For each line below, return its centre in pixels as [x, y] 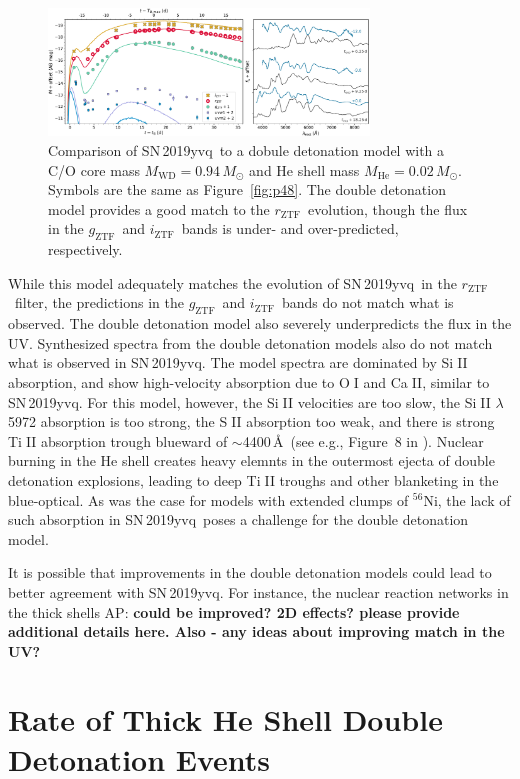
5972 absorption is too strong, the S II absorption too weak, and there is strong [251, 421]
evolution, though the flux [388, 208]
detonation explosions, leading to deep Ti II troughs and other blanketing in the [253, 479]
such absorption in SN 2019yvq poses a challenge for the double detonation [238, 519]
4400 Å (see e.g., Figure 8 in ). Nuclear [363, 440]
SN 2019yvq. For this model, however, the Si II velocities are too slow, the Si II [249, 401]
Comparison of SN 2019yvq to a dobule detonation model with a [246, 150]
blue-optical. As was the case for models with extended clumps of [208, 499]
